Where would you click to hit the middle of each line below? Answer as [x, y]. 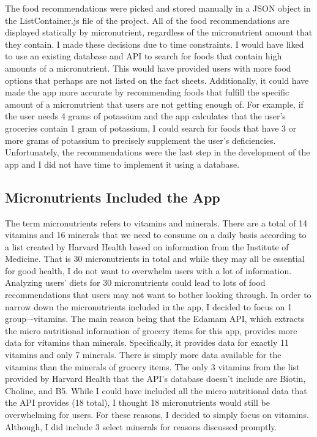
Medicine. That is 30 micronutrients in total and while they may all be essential [155, 259]
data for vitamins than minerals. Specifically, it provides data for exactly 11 [147, 342]
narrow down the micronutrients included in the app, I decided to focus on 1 [148, 306]
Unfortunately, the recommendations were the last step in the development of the [158, 152]
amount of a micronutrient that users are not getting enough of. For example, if [154, 104]
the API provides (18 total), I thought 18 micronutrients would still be [138, 402]
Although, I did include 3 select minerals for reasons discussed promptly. [141, 426]
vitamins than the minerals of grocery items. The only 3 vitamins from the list [152, 366]
